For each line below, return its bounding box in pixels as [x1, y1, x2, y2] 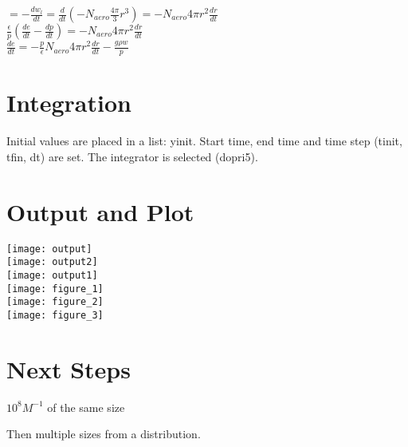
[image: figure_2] [6, 296, 104, 308]
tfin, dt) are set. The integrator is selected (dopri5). [6, 148, 258, 164]
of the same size [47, 398, 125, 415]
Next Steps [6, 352, 131, 385]
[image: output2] [6, 256, 98, 268]
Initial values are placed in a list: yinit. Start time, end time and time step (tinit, [6, 133, 402, 149]
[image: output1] [6, 269, 98, 281]
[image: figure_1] [6, 283, 104, 295]
